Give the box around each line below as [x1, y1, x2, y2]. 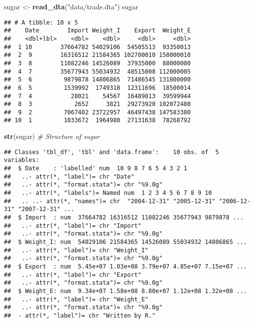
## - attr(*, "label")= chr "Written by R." [4, 312, 156, 319]
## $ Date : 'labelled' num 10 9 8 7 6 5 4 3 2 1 [4, 165, 188, 172]
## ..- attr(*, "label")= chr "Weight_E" [4, 296, 149, 303]
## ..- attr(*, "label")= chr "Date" [4, 173, 134, 180]
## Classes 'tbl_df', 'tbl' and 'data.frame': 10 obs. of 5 [4, 148, 219, 156]
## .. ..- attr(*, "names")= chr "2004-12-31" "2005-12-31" [4, 197, 216, 205]
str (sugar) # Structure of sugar [4, 131, 100, 141]
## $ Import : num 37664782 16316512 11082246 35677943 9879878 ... [4, 214, 244, 221]
